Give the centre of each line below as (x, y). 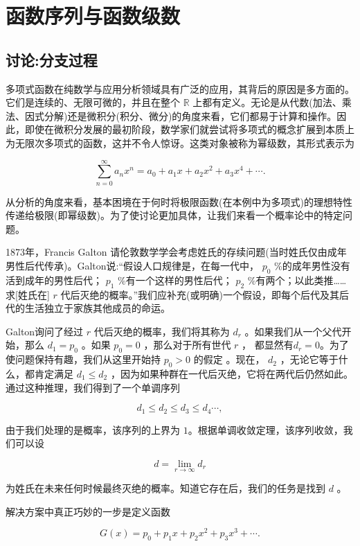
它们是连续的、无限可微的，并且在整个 (93, 102)
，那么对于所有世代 (187, 345)
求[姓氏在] (28, 294)
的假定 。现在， (229, 359)
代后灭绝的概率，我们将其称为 (162, 331)
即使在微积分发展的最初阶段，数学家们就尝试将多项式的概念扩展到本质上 (189, 129)
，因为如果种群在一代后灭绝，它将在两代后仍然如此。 (232, 374)
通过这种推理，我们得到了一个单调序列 (93, 387)
